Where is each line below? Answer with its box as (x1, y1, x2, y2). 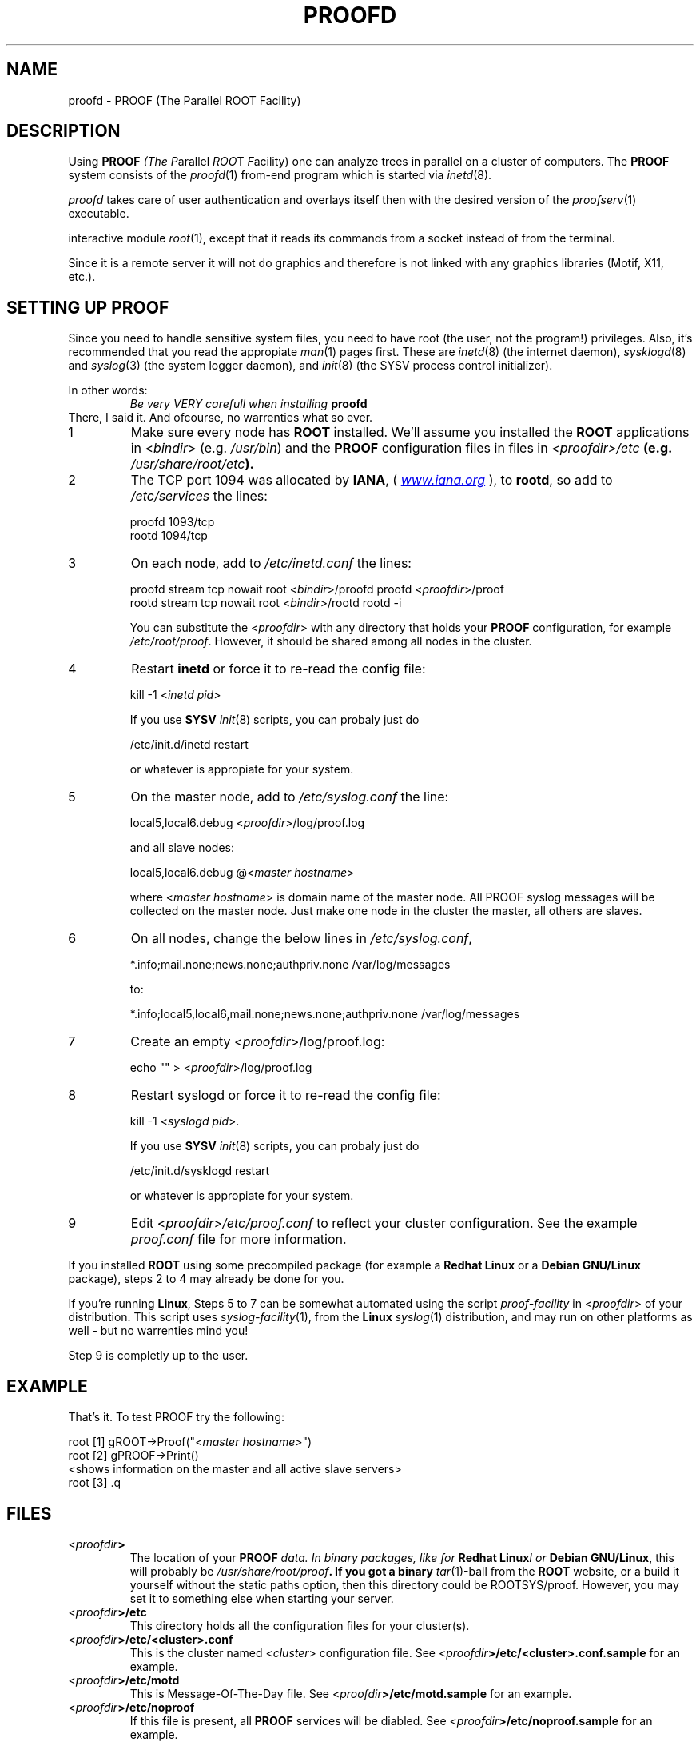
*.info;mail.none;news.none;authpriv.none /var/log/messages (129, 957, 451, 972)
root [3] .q (68, 1476, 121, 1490)
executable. (68, 206, 129, 221)
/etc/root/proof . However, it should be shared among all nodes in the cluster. (129, 634, 532, 649)
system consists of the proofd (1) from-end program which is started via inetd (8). (68, 168, 492, 182)
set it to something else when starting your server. (129, 1591, 394, 1605)
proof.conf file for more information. (130, 1231, 347, 1248)
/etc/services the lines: (130, 488, 268, 505)
